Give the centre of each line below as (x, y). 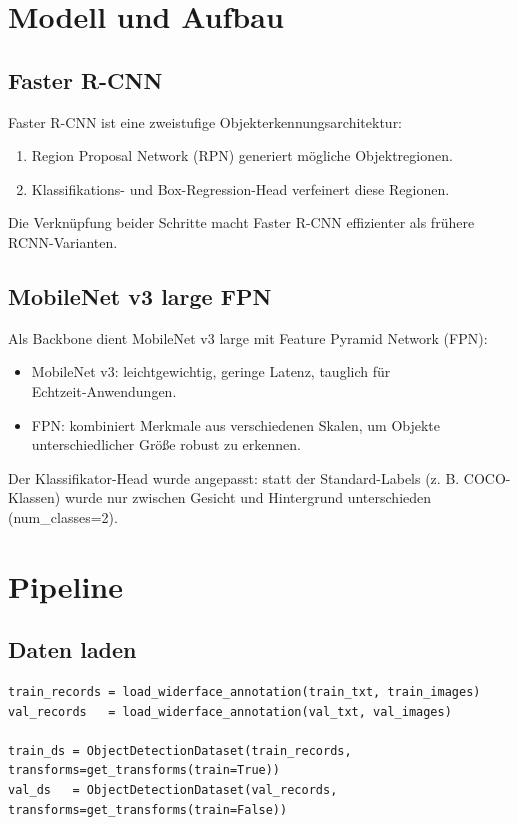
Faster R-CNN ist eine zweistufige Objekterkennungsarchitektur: (205, 121)
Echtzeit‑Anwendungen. (104, 390)
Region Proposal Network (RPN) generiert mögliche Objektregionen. (242, 155)
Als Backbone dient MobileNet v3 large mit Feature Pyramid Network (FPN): (248, 337)
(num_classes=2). (63, 516)
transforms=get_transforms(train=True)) (144, 770)
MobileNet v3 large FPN (140, 295)
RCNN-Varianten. (63, 241)
